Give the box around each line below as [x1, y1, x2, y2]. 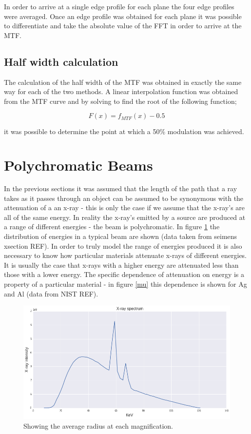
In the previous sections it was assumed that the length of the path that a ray [4, 183, 237, 194]
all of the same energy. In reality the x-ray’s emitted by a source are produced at [4, 212, 246, 222]
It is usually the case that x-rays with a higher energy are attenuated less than [4, 259, 239, 270]
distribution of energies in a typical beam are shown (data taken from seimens [4, 231, 237, 241]
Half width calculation [4, 54, 118, 69]
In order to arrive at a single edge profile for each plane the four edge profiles [4, 1, 234, 11]
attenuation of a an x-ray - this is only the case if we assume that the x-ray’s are [4, 202, 245, 213]
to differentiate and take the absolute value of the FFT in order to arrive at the [4, 20, 242, 31]
